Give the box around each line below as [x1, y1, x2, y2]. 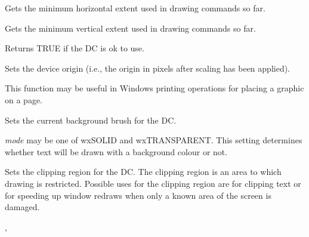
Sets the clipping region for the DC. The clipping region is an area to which [5, 165, 282, 178]
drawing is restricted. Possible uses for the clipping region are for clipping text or [5, 177, 301, 189]
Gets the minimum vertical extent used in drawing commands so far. [5, 21, 256, 34]
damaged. [5, 201, 40, 213]
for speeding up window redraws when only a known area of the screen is [5, 189, 271, 201]
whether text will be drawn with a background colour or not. [5, 145, 228, 158]
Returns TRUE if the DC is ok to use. [5, 42, 144, 54]
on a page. [5, 93, 42, 106]
